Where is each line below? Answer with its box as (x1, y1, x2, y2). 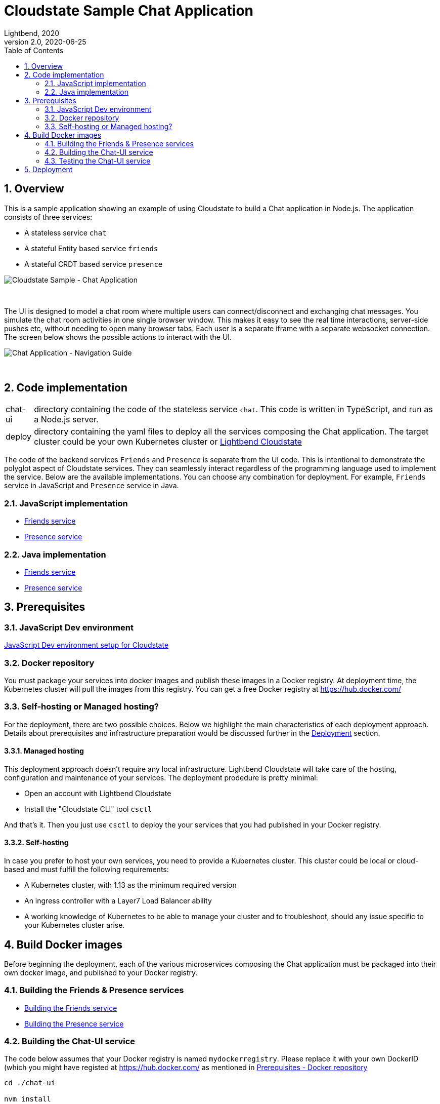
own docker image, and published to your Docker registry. (4, 968, 198, 977)
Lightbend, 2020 (4, 28, 60, 37)
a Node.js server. (34, 414, 99, 425)
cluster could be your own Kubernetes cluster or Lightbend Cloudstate (34, 437, 302, 447)
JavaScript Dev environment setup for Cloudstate (4, 641, 169, 650)
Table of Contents (4, 46, 64, 55)
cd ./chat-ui (4, 1079, 56, 1087)
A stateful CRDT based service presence (24, 259, 163, 268)
